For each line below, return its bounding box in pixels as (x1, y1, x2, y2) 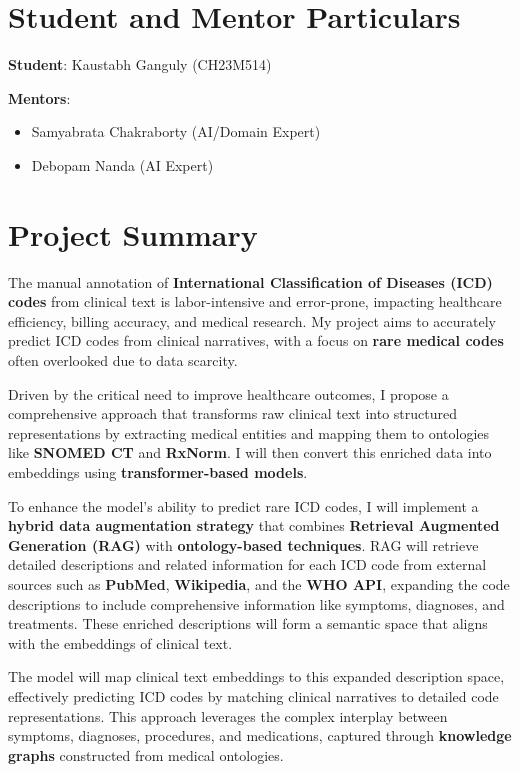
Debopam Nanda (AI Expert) (31, 154, 214, 175)
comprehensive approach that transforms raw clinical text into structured (8, 403, 457, 424)
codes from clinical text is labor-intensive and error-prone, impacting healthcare (8, 291, 502, 312)
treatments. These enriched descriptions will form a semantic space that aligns (8, 613, 488, 634)
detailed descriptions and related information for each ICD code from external (8, 554, 487, 575)
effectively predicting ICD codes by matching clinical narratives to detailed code (8, 685, 499, 706)
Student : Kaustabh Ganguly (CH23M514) (8, 54, 272, 75)
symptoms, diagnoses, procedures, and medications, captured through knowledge (8, 725, 512, 746)
